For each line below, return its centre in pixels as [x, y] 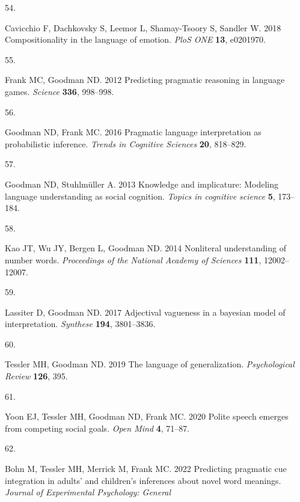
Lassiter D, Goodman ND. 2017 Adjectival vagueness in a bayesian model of [145, 312]
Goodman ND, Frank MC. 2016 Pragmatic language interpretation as [133, 132]
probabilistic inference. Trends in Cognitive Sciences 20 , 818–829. [126, 143]
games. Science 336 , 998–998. [60, 91]
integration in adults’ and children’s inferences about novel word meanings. [143, 480]
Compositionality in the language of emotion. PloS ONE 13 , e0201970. [135, 39]
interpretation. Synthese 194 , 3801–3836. [80, 324]
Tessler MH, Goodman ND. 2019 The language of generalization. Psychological [150, 364]
